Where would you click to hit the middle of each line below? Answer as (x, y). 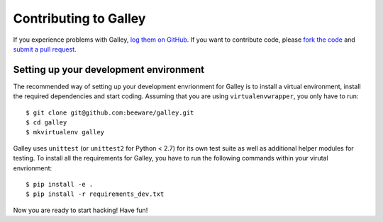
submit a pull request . (45, 49)
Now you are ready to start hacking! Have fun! (81, 210)
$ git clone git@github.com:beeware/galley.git (110, 112)
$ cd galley (46, 123)
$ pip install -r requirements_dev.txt (95, 194)
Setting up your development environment (109, 70)
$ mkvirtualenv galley (65, 132)
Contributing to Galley (79, 18)
